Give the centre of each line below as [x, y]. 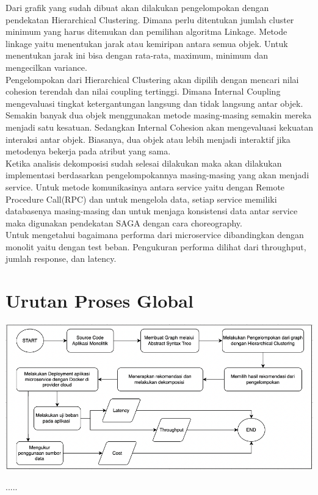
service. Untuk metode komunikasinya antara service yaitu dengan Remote [145, 186]
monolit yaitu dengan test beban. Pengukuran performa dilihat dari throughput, [156, 246]
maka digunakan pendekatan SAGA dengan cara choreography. [124, 222]
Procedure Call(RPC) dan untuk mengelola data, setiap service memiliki [141, 199]
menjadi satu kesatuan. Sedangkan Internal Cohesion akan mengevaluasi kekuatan [159, 127]
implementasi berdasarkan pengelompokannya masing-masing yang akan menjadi [157, 175]
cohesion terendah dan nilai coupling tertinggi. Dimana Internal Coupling [143, 91]
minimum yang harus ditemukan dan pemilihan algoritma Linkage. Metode [146, 31]
